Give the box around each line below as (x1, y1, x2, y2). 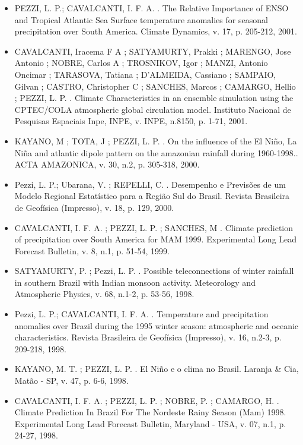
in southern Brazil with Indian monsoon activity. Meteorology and (14, 276, 256, 288)
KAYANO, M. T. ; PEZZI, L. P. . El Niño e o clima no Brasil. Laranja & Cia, (14, 362, 299, 375)
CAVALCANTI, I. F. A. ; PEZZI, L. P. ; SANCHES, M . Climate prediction (14, 221, 294, 233)
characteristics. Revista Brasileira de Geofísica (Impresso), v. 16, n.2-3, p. (14, 331, 282, 343)
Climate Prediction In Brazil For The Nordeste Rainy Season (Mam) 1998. (14, 406, 286, 418)
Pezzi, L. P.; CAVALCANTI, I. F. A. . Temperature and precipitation (14, 308, 269, 320)
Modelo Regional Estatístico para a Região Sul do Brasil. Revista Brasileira (14, 190, 290, 202)
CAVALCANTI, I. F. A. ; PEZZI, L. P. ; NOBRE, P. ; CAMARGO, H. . (14, 394, 279, 406)
